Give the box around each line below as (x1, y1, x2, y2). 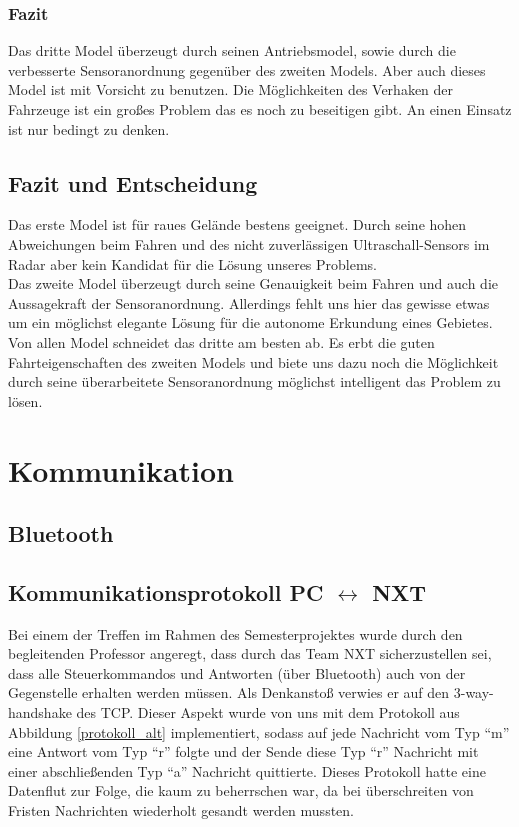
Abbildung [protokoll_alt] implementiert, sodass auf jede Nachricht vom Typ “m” (8, 721, 510, 742)
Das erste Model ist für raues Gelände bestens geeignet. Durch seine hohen (8, 214, 467, 235)
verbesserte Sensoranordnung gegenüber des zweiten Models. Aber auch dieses (8, 59, 486, 80)
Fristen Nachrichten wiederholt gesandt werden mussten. (8, 800, 354, 821)
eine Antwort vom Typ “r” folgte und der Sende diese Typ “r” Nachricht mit (8, 741, 479, 762)
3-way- (453, 682, 494, 703)
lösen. (8, 390, 43, 411)
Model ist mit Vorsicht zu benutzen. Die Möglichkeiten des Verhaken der (8, 79, 454, 100)
